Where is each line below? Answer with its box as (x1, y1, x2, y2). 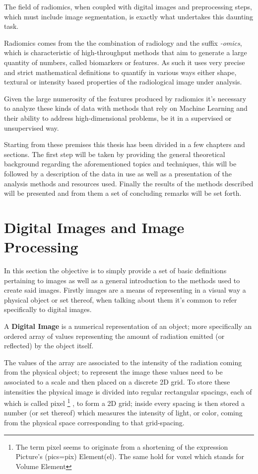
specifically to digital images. (4, 304, 92, 315)
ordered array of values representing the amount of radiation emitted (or (4, 330, 225, 341)
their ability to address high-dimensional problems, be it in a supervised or (4, 112, 232, 123)
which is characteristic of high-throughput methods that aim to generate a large (4, 47, 247, 58)
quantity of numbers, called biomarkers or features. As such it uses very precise (4, 57, 245, 67)
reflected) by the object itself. (4, 340, 94, 351)
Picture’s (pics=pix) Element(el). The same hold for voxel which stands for (15, 451, 244, 462)
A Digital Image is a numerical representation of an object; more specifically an (4, 320, 252, 331)
